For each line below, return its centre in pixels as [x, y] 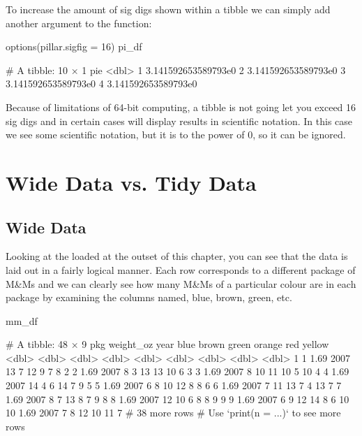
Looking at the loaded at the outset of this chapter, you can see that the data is [177, 256]
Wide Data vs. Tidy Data [131, 182]
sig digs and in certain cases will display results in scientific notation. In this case [179, 121]
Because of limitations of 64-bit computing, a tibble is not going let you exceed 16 [181, 107]
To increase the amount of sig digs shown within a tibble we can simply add [168, 9]
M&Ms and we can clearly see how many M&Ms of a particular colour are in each [181, 283]
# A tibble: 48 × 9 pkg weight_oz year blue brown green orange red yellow [167, 344]
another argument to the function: [79, 23]
